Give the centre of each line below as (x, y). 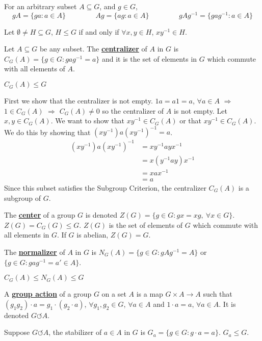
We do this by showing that (47, 132)
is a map (150, 294)
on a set (114, 294)
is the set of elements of (146, 225)
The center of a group (40, 215)
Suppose (17, 332)
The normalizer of (35, 252)
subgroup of (23, 198)
